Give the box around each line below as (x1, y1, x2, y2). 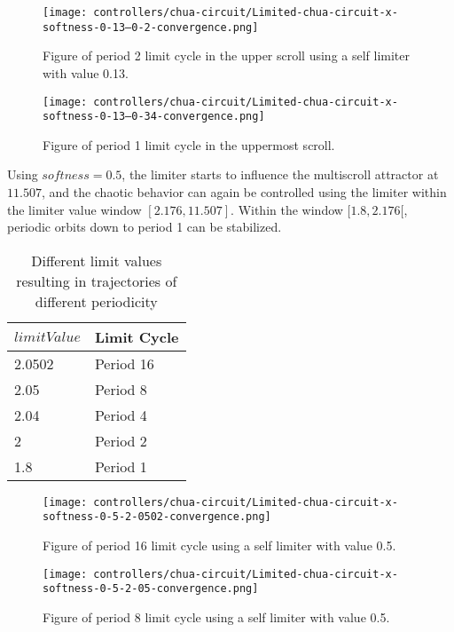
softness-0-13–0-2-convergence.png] (43, 20, 259, 34)
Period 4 (94, 404, 147, 425)
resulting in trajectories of (16, 270, 177, 291)
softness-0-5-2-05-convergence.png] (43, 582, 259, 596)
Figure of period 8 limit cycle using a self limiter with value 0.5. (43, 608, 390, 626)
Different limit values (31, 249, 162, 271)
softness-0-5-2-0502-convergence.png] (43, 510, 271, 524)
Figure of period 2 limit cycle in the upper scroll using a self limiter (43, 46, 411, 65)
